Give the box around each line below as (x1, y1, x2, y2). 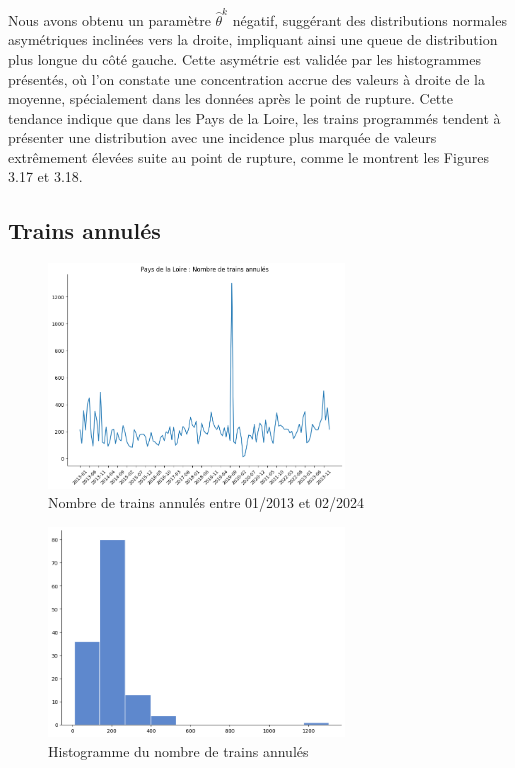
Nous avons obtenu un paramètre (8, 9, 211, 30)
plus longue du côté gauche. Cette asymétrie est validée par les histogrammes (8, 48, 482, 69)
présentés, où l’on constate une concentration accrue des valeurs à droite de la (8, 68, 485, 89)
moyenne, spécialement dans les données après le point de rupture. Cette (8, 88, 453, 109)
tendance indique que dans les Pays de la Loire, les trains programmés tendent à (8, 107, 501, 128)
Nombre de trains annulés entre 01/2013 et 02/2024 (48, 492, 365, 513)
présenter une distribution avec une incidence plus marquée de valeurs (8, 127, 437, 148)
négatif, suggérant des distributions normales (232, 9, 507, 30)
